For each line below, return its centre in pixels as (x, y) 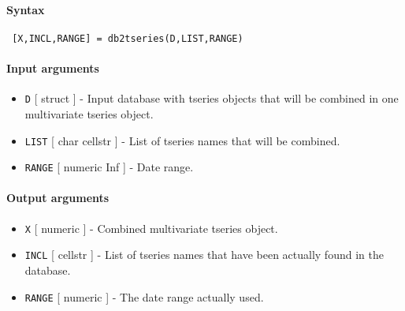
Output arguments (58, 198)
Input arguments (53, 68)
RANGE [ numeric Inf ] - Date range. (109, 167)
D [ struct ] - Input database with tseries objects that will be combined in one (212, 98)
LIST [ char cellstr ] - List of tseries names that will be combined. (182, 140)
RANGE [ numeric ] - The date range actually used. (144, 296)
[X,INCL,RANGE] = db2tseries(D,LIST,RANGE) (128, 38)
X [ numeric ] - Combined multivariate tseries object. (151, 228)
